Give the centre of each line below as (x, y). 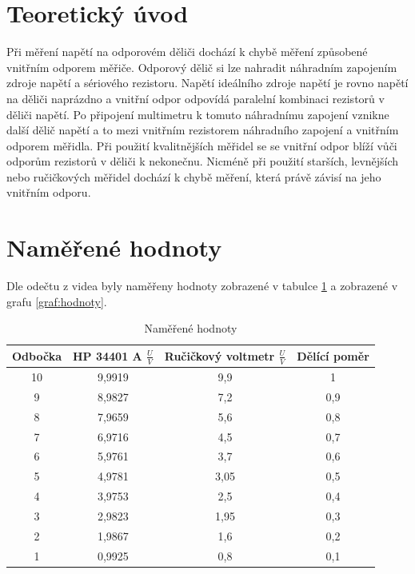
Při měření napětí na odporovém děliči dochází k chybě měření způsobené (187, 52)
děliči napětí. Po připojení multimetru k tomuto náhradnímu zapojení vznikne (198, 114)
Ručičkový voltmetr (219, 355)
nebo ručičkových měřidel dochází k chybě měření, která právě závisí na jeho (194, 176)
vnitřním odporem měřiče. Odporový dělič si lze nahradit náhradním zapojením (202, 67)
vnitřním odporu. (49, 192)
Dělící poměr (333, 356)
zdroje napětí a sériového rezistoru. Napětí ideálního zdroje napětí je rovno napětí (207, 83)
